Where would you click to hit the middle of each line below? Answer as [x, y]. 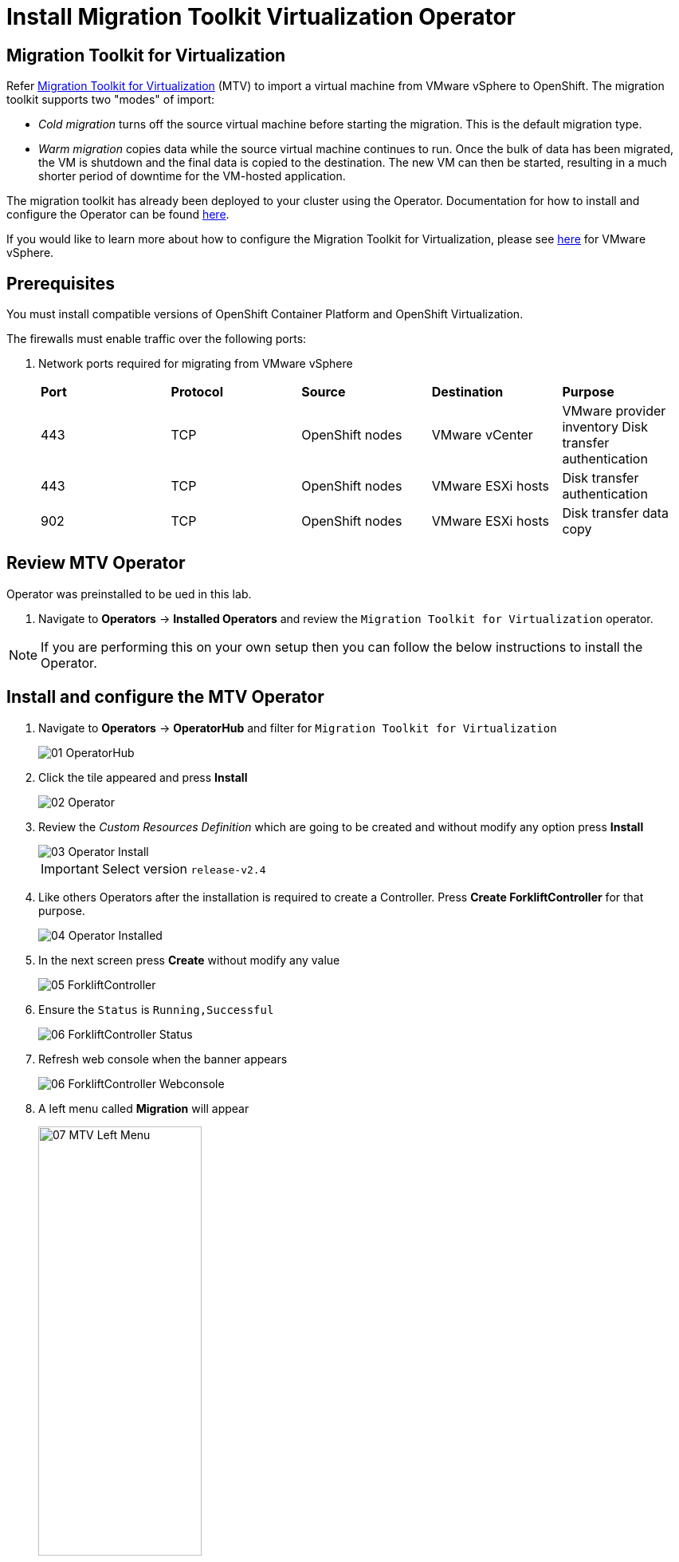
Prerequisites [61, 283]
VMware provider [614, 411]
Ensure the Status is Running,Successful [156, 1009]
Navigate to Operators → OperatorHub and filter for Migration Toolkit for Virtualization [298, 728]
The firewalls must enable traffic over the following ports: [157, 339]
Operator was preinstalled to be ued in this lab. [129, 594]
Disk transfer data [616, 513]
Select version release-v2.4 [184, 868]
